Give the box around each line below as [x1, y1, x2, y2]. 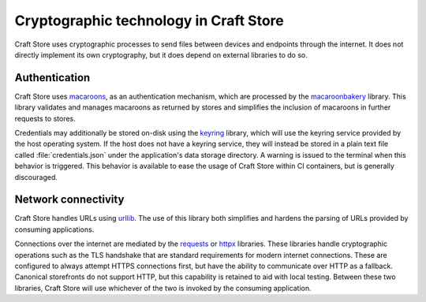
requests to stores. [14, 114, 76, 123]
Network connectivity [14, 193, 125, 207]
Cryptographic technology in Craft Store [14, 12, 284, 29]
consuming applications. [14, 225, 95, 234]
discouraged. [14, 172, 58, 181]
